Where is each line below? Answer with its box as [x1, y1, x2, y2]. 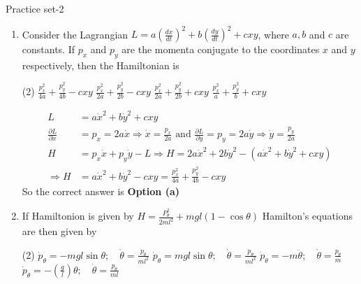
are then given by [22, 224, 97, 239]
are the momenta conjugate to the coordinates [121, 42, 320, 57]
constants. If [22, 42, 75, 57]
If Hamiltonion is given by [22, 208, 134, 223]
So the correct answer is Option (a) [22, 184, 180, 199]
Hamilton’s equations [262, 208, 353, 223]
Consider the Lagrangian [22, 27, 128, 41]
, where [258, 27, 289, 41]
